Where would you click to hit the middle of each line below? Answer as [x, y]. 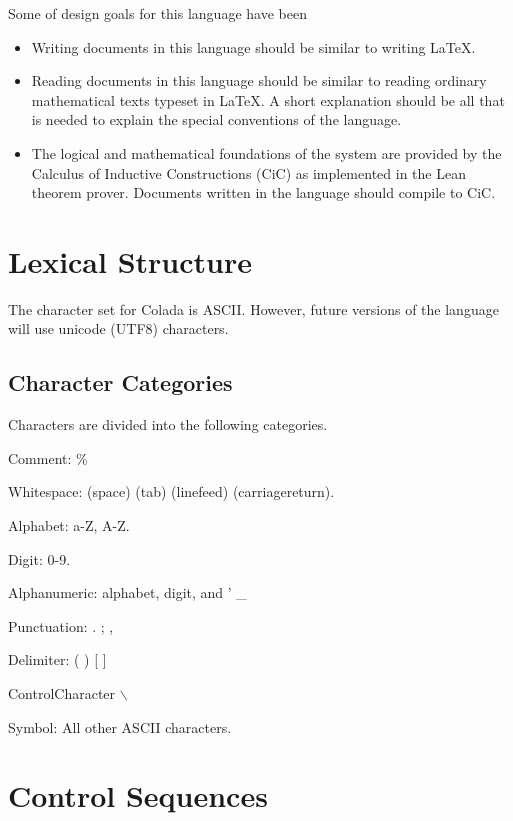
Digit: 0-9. [39, 558]
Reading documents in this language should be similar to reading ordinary [259, 80]
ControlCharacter [62, 693]
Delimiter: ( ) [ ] [57, 659]
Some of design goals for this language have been [157, 13]
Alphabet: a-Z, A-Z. [69, 525]
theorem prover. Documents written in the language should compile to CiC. [263, 192]
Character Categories [120, 382]
